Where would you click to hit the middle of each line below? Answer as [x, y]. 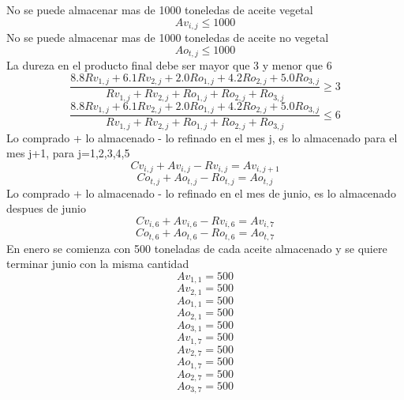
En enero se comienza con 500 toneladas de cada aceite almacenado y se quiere [197, 248]
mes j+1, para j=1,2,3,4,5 [68, 153]
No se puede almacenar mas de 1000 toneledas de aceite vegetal [160, 9]
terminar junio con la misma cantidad [98, 264]
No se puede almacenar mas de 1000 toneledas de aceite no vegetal [168, 38]
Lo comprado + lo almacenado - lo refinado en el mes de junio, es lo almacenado [201, 192]
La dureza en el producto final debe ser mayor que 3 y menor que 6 [169, 65]
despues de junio [46, 208]
